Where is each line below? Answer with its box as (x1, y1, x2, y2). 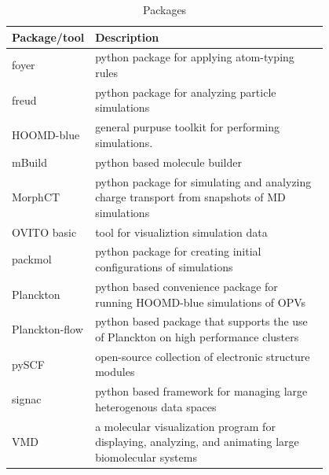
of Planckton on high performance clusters (95, 328, 299, 344)
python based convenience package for (95, 278, 278, 294)
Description (95, 28, 159, 45)
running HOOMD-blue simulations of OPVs (95, 293, 306, 310)
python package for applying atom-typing (95, 49, 294, 65)
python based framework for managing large (95, 383, 308, 400)
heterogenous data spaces (95, 398, 217, 414)
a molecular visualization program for (95, 418, 276, 434)
